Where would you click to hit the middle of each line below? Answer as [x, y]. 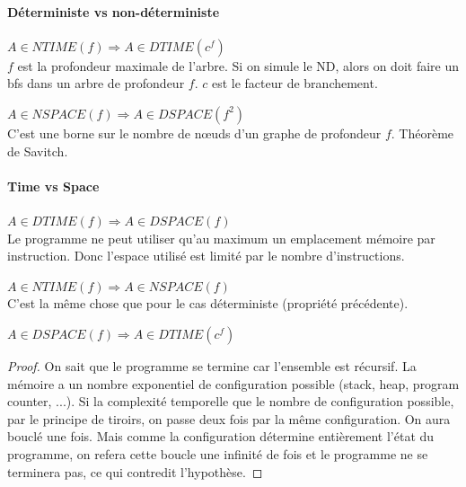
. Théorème [422, 133]
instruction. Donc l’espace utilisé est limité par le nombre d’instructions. [206, 256]
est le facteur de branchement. [295, 83]
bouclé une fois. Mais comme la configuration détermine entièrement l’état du [221, 436]
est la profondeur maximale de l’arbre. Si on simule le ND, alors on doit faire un [238, 65]
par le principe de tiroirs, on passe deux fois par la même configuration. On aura [229, 418]
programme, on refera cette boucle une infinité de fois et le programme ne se [218, 453]
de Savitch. [38, 151]
